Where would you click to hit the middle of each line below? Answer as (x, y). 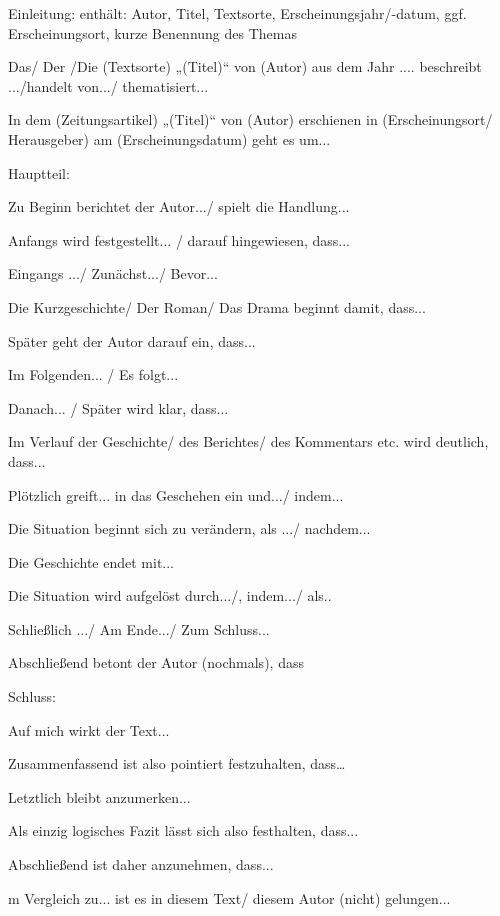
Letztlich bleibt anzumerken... (99, 796)
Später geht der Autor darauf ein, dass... (132, 340)
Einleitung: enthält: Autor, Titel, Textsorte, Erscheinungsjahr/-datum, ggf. (237, 13)
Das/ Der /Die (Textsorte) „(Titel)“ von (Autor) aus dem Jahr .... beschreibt (245, 66)
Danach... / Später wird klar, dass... (118, 407)
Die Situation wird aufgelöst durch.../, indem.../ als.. (170, 595)
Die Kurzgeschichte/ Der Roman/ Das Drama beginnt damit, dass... (217, 306)
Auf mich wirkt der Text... (89, 729)
